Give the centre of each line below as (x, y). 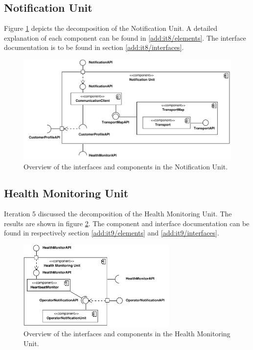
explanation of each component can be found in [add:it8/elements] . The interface (125, 37)
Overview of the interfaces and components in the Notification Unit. (126, 167)
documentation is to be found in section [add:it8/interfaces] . (94, 47)
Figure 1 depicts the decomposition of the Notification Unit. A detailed (111, 28)
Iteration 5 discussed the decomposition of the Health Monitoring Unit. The (118, 214)
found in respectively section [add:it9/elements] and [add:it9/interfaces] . (112, 233)
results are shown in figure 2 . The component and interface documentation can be (127, 223)
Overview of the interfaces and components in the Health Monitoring (127, 334)
